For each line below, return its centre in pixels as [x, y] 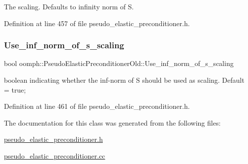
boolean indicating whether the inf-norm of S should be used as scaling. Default [124, 80]
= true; [15, 89]
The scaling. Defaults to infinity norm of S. [69, 6]
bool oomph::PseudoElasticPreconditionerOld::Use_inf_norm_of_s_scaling [119, 63]
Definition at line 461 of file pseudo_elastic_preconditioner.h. [97, 106]
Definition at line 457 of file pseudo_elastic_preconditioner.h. [97, 23]
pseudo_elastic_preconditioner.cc [55, 155]
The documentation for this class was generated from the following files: [112, 122]
